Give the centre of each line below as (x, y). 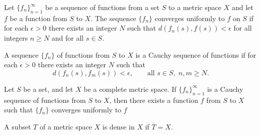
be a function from (38, 18)
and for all (68, 37)
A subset (18, 126)
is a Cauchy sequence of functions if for (196, 54)
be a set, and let (48, 89)
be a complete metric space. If (130, 89)
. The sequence (113, 18)
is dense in (118, 126)
